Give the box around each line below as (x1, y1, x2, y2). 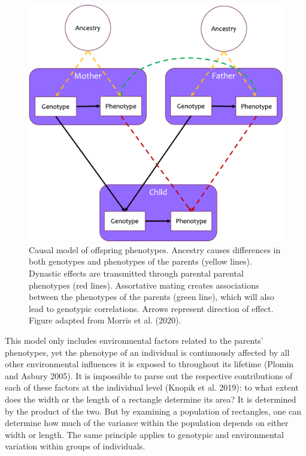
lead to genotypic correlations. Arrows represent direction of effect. (29, 302, 274, 314)
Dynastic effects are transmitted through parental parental (29, 266, 244, 279)
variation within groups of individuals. (5, 440, 146, 452)
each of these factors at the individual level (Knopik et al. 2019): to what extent (5, 381, 299, 394)
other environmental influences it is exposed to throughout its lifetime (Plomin (5, 358, 294, 370)
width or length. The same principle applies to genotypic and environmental (5, 428, 284, 440)
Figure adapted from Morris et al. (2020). (29, 314, 181, 326)
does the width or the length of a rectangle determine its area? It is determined (5, 392, 296, 405)
